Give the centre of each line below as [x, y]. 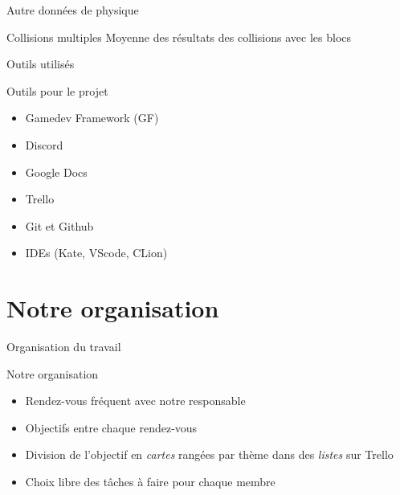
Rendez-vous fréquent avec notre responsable [135, 401]
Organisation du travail [64, 347]
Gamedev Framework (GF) [92, 118]
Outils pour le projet [57, 90]
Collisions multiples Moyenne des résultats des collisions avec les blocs [179, 37]
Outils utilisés [41, 64]
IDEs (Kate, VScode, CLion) [96, 253]
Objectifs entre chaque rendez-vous [111, 427]
